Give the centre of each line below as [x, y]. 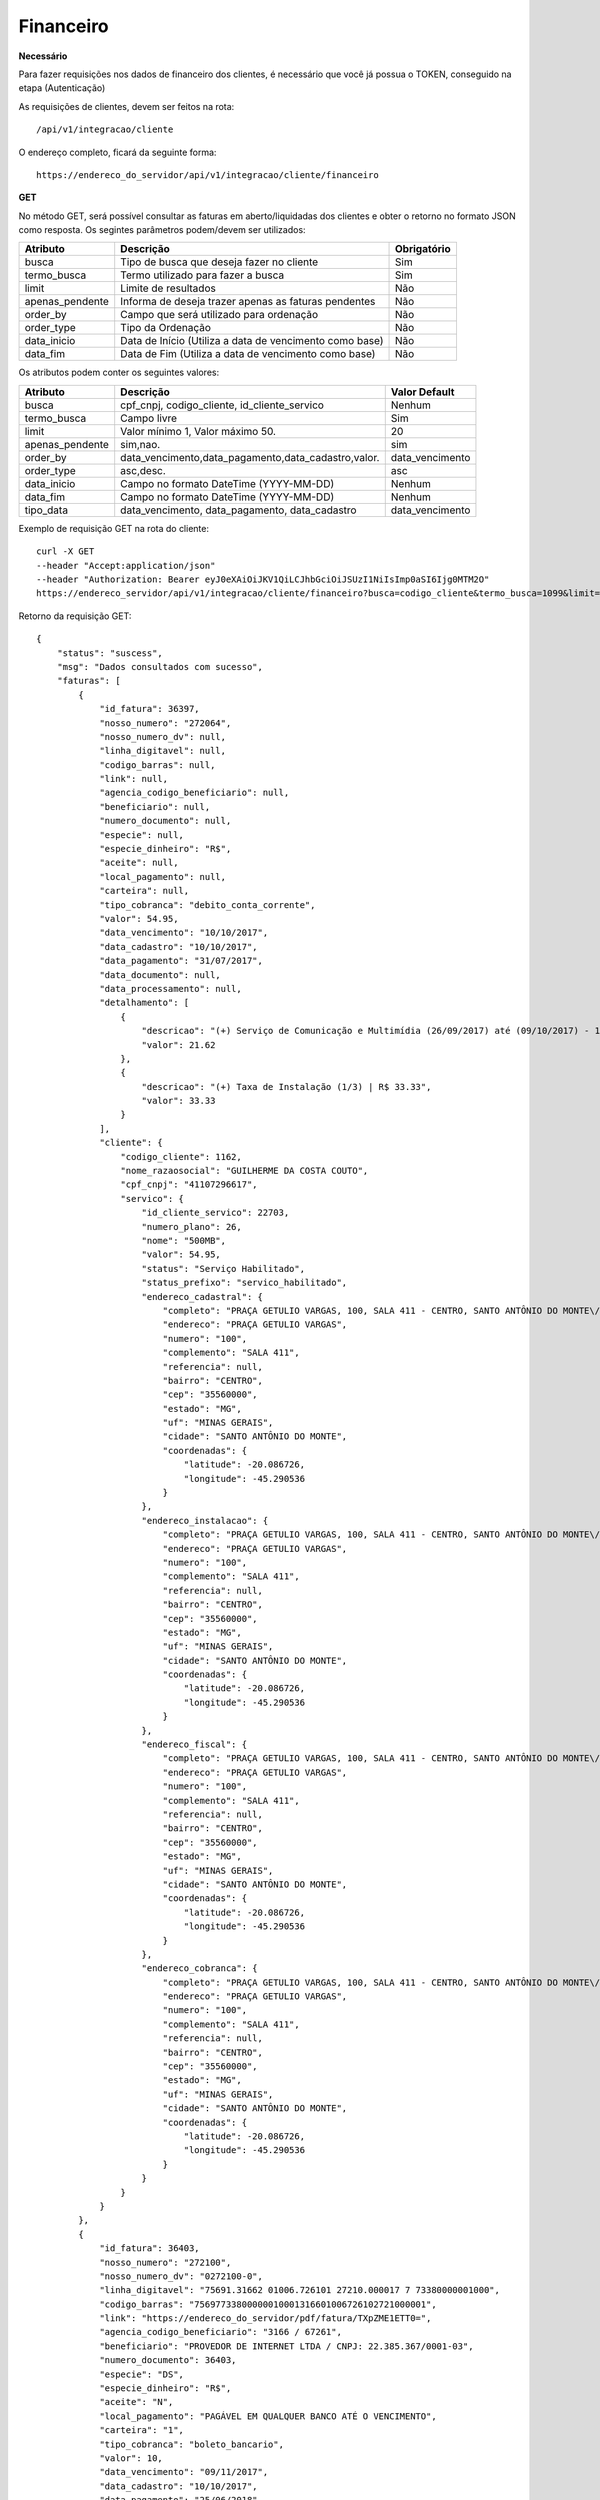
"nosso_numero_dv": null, [163, 736]
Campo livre [148, 418]
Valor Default [422, 392]
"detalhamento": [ [144, 1003]
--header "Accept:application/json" [126, 565]
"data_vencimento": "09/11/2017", [184, 2472]
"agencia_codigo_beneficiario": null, [194, 793]
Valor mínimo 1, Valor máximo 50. [198, 431]
